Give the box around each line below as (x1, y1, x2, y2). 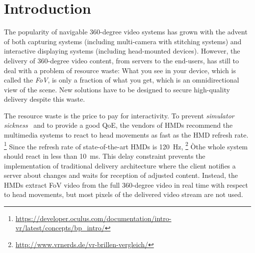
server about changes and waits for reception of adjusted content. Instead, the (4, 170, 238, 180)
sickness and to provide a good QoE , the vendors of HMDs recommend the (4, 120, 233, 130)
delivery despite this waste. (4, 94, 85, 104)
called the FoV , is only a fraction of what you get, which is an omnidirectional (4, 75, 239, 85)
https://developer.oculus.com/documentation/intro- (15, 213, 172, 223)
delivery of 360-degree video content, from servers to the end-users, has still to (4, 55, 239, 65)
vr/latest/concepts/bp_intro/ (15, 223, 105, 233)
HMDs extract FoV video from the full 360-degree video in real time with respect (4, 179, 248, 190)
